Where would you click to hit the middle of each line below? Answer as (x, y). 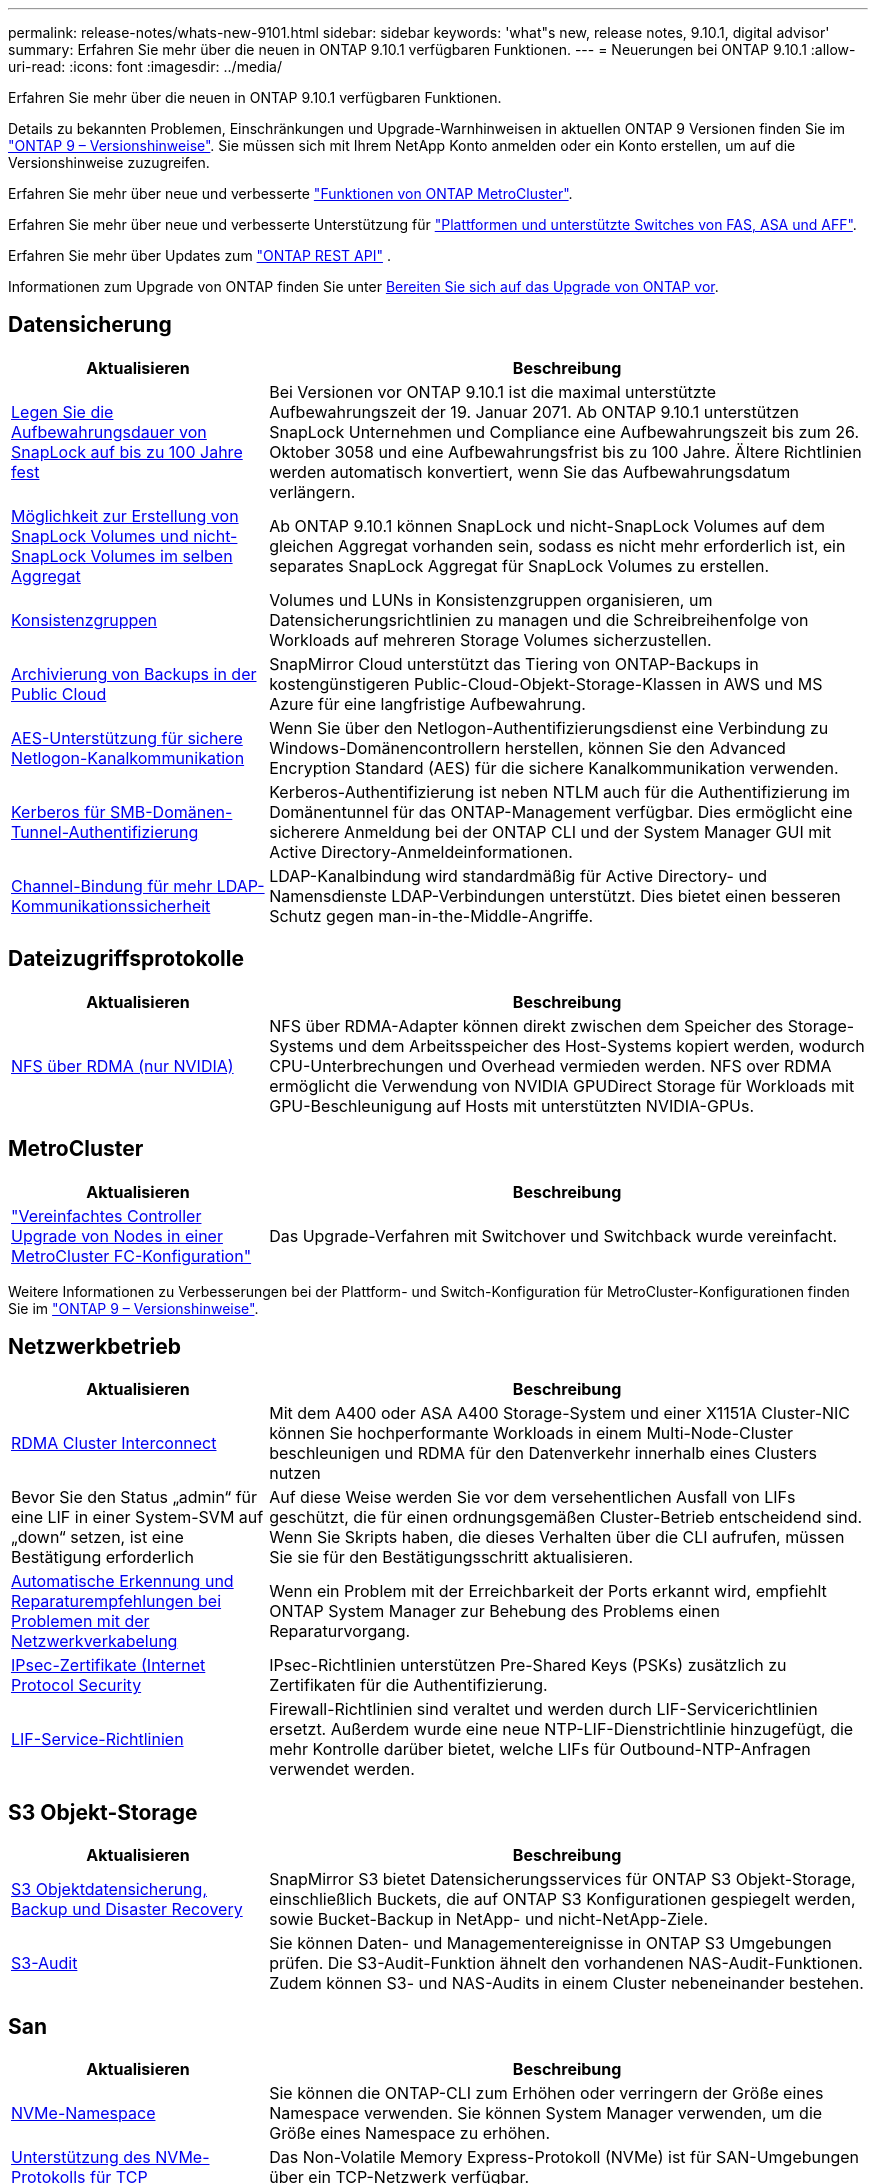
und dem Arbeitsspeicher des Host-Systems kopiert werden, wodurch (601, 1045)
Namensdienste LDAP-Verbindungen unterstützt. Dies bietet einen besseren (555, 895)
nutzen (295, 1473)
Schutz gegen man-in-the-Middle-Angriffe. (431, 915)
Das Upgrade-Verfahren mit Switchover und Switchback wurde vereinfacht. (553, 1235)
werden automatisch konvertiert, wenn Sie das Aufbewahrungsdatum (530, 471)
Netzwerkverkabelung (94, 1641)
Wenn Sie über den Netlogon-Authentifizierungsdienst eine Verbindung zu (549, 727)
